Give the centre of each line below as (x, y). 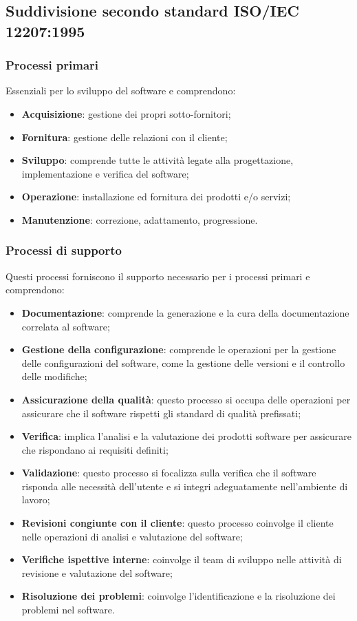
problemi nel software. (68, 610)
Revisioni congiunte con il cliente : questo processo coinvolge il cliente (177, 523)
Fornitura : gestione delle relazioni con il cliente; (125, 137)
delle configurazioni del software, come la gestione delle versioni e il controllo (183, 362)
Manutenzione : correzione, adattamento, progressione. (140, 219)
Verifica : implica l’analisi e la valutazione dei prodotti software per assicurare (186, 436)
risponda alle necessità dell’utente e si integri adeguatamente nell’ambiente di (185, 486)
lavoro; (36, 499)
